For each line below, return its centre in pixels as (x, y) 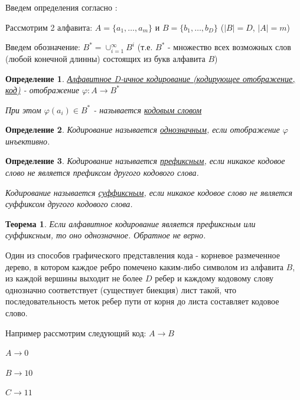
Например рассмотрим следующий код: (76, 332)
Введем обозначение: (43, 47)
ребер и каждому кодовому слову (214, 278)
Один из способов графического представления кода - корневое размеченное (143, 255)
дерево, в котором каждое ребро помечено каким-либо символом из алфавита (144, 266)
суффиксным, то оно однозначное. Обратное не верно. (106, 235)
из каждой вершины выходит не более (74, 278)
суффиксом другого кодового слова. (69, 204)
